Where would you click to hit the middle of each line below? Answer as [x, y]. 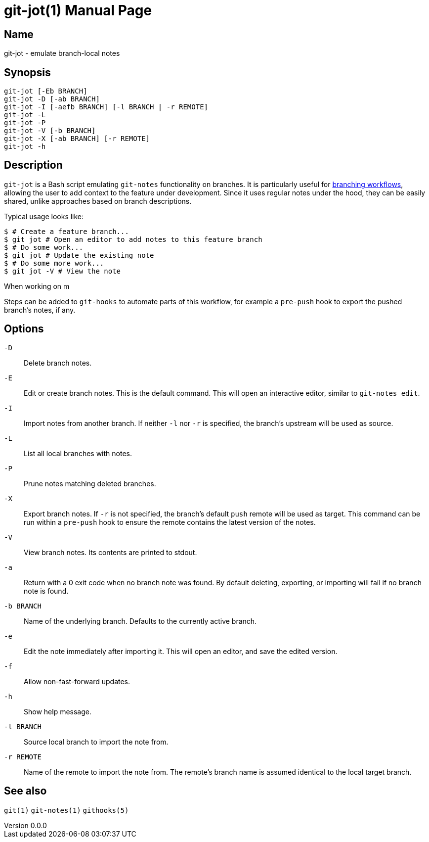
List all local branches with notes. [78, 453]
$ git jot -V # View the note [63, 271]
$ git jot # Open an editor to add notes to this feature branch [133, 239]
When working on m [37, 286]
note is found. [46, 591]
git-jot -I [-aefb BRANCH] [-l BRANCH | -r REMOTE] [106, 107]
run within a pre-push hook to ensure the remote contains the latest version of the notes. [170, 522]
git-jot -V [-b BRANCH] [50, 131]
